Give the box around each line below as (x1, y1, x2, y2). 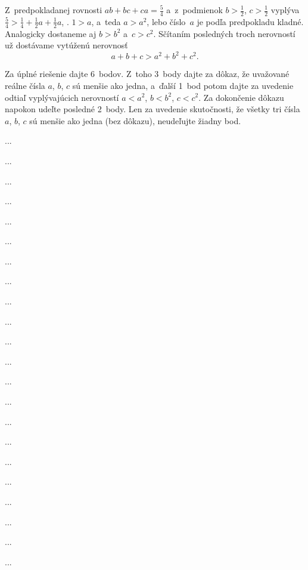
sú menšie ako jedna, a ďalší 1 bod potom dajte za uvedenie (72, 79, 294, 91)
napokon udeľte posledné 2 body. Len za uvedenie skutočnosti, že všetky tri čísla (5, 103, 300, 115)
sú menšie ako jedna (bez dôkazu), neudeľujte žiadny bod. (29, 114, 241, 127)
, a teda (91, 15, 121, 27)
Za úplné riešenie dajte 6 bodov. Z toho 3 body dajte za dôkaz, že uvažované (5, 67, 290, 80)
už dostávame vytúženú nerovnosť (5, 39, 128, 51)
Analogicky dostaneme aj (5, 27, 97, 39)
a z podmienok (166, 4, 223, 16)
